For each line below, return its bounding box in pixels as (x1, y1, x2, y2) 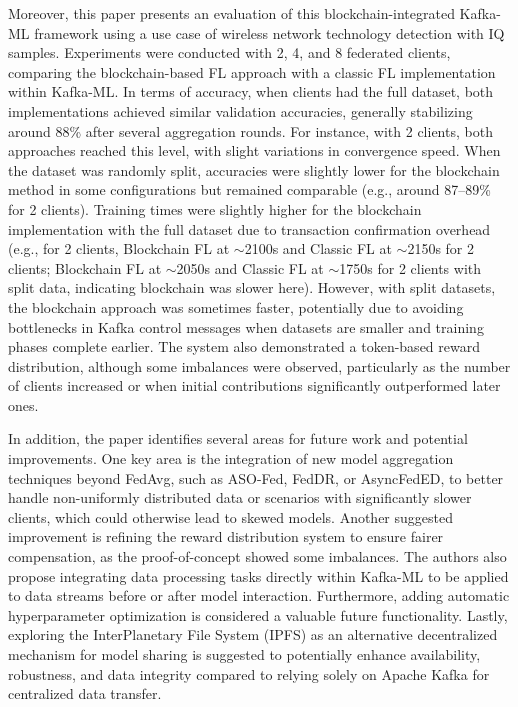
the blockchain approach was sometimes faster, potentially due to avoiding (8, 296, 464, 317)
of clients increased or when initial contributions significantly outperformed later (8, 375, 501, 396)
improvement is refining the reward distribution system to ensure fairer (8, 526, 444, 547)
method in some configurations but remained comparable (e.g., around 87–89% (8, 179, 491, 200)
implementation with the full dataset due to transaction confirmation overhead (8, 218, 491, 239)
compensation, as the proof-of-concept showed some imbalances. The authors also (8, 546, 507, 567)
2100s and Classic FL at (244, 238, 392, 259)
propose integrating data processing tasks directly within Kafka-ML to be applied (8, 565, 509, 586)
